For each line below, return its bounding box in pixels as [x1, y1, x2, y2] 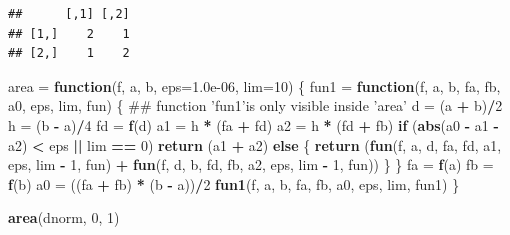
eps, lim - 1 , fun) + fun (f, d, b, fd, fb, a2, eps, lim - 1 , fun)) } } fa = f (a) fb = [8, 154, 494, 175]
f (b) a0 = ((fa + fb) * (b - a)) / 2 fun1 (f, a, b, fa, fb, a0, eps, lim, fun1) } [8, 173, 460, 194]
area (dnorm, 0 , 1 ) [8, 207, 120, 228]
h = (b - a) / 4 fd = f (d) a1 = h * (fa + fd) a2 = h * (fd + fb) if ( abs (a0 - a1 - [8, 114, 499, 135]
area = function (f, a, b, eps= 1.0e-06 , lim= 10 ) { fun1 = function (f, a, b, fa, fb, [8, 75, 501, 96]
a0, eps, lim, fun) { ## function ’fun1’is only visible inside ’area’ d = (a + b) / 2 [8, 95, 503, 116]
